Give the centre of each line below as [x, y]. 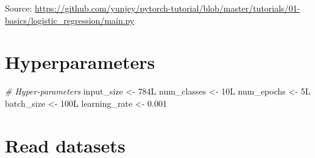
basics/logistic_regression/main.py [70, 20]
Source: [19, 8]
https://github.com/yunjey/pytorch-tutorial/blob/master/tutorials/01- [168, 8]
